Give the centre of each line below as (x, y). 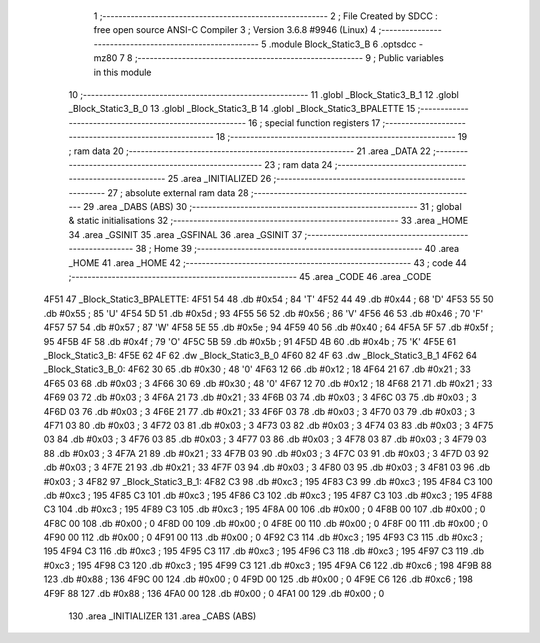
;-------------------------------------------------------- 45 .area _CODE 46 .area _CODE (250, 277)
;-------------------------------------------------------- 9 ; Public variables (289, 58)
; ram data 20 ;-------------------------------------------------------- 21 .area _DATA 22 (250, 151)
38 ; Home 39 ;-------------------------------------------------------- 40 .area (297, 249)
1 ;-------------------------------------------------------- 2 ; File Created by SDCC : (266, 16)
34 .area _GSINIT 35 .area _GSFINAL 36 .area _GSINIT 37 (185, 234)
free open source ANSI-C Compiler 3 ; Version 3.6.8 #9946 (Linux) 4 (235, 30)
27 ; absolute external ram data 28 (177, 192)
